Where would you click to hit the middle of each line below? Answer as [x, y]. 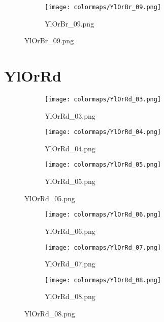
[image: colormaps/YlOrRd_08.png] [103, 280]
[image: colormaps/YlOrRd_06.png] [103, 215]
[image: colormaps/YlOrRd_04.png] [103, 132]
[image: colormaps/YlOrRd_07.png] [103, 247]
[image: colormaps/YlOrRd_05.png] [103, 165]
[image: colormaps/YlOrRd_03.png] [103, 99]
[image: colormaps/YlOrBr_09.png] [103, 7]
